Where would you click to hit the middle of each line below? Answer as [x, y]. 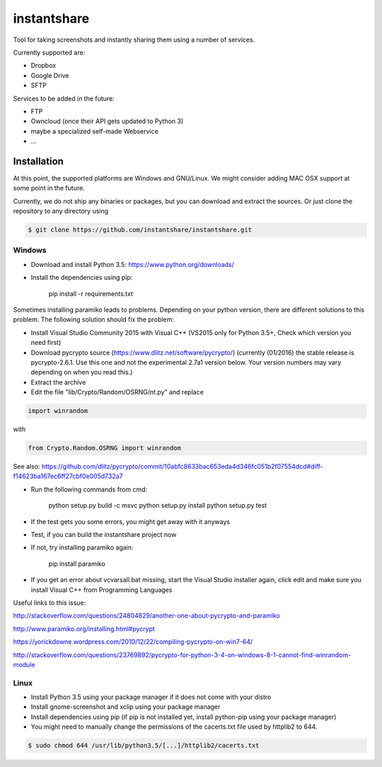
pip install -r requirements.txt [91, 293]
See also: [27, 467]
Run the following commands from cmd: [89, 489]
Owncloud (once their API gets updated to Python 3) [107, 121]
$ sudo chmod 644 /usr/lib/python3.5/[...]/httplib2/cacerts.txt [144, 746]
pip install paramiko [77, 564]
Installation [38, 161]
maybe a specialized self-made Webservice [94, 131]
